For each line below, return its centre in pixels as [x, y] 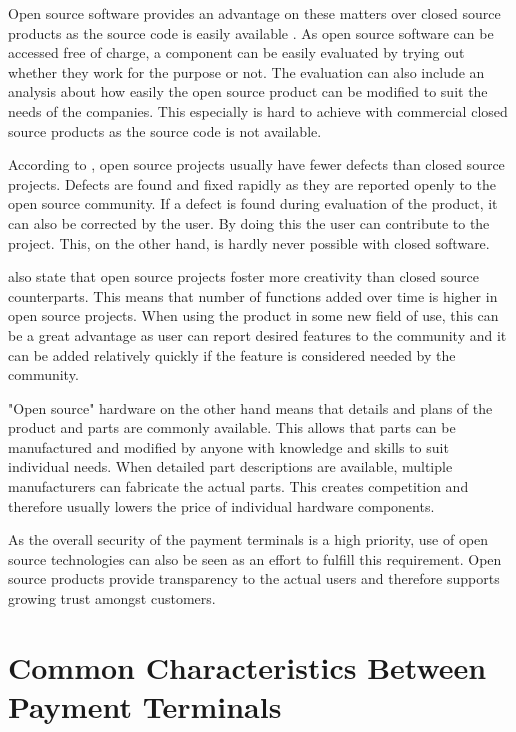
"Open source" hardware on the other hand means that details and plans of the [250, 407]
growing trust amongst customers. [112, 598]
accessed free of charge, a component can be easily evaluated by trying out [236, 52]
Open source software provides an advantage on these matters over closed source [254, 13]
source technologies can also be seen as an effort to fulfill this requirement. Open [255, 558]
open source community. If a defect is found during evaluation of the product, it [253, 203]
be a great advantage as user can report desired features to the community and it [257, 334]
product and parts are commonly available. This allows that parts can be [232, 427]
